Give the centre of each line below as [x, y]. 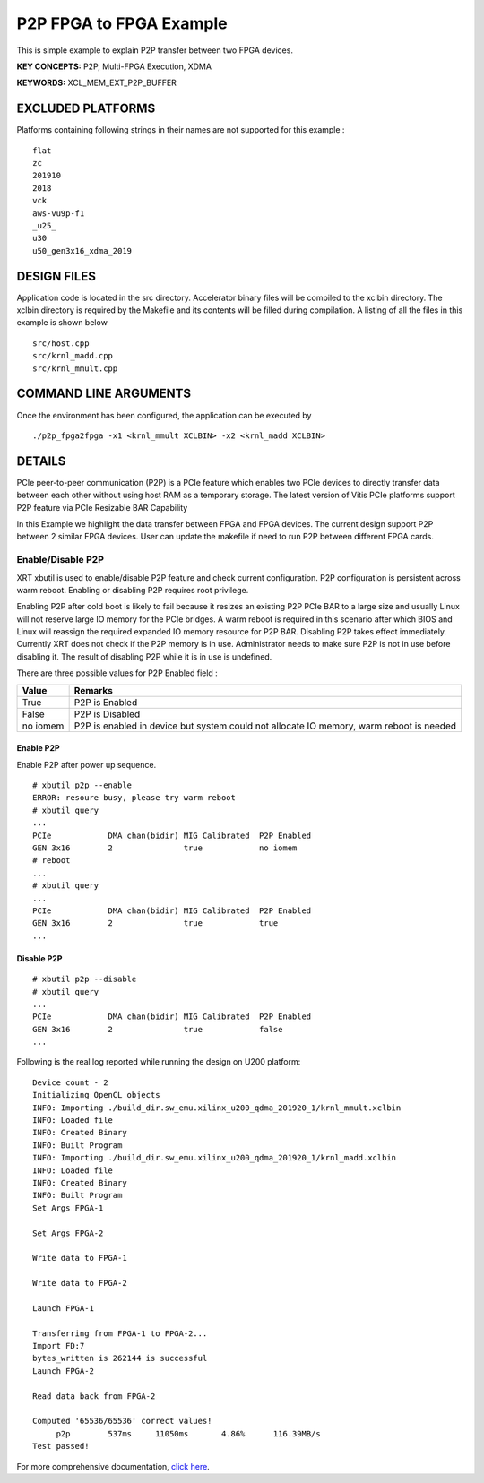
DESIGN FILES [56, 276]
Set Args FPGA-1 [68, 1208]
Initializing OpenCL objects [96, 1095]
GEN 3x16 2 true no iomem [165, 848]
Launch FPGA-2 [63, 1371]
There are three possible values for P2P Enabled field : [117, 673]
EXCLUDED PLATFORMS [86, 109]
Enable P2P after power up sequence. [86, 764]
